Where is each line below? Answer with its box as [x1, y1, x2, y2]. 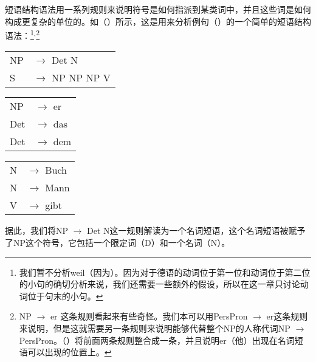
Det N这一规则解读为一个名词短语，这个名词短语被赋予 [87, 224, 306, 237]
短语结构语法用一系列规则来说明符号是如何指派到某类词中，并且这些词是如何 [5, 3, 311, 15]
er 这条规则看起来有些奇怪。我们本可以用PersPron [50, 310, 248, 323]
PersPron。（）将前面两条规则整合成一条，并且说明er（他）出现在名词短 [19, 333, 303, 346]
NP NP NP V [52, 70, 111, 85]
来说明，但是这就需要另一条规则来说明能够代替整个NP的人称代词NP [19, 322, 290, 334]
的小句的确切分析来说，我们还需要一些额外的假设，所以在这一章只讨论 [19, 278, 300, 290]
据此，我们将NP [5, 224, 69, 237]
